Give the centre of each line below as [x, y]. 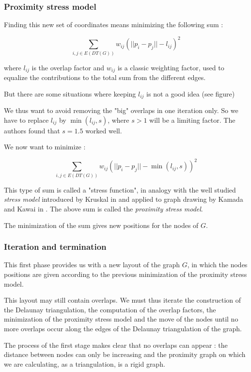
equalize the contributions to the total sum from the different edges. [105, 77]
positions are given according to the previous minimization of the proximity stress [125, 274]
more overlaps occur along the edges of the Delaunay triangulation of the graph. [123, 329]
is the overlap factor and [68, 67]
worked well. [104, 130]
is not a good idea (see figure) [191, 93]
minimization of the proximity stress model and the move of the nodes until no [121, 319]
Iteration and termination [55, 247]
